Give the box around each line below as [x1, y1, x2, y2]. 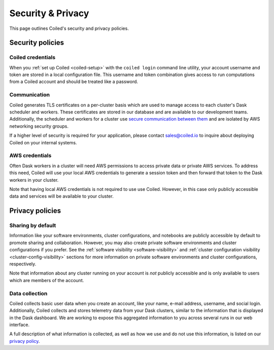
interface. [9, 322, 30, 328]
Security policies [9, 38, 64, 47]
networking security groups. [9, 123, 68, 129]
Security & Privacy [9, 8, 89, 19]
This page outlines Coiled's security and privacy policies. [9, 25, 129, 31]
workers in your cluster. [9, 177, 59, 183]
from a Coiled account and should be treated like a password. [9, 79, 139, 85]
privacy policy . [9, 338, 40, 344]
